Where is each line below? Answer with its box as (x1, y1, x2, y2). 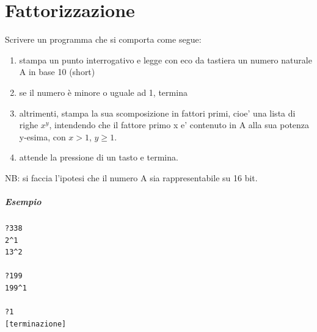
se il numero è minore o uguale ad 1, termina (19, 85, 188, 98)
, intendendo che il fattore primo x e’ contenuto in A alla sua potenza (49, 118, 310, 131)
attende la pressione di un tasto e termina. (19, 151, 178, 164)
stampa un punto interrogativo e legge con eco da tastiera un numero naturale (19, 53, 312, 66)
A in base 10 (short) (19, 65, 95, 78)
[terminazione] (5, 319, 67, 328)
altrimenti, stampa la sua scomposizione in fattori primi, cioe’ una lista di (19, 106, 296, 119)
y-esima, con (19, 130, 66, 143)
